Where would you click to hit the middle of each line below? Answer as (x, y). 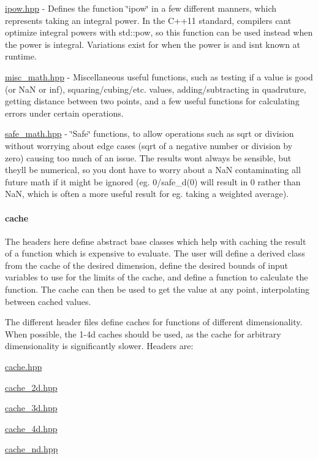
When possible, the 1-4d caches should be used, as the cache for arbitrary (143, 334)
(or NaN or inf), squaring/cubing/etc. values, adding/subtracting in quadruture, (156, 89)
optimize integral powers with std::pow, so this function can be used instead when (159, 32)
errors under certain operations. (64, 113)
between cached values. (48, 301)
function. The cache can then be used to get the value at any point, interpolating (157, 289)
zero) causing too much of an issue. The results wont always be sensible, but (148, 157)
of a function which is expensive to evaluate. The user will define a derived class (155, 253)
